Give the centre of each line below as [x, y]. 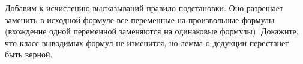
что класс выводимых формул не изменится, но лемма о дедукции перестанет [147, 42]
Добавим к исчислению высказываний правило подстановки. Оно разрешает [144, 8]
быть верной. [29, 54]
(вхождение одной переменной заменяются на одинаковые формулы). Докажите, [152, 31]
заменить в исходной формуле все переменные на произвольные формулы [140, 19]
